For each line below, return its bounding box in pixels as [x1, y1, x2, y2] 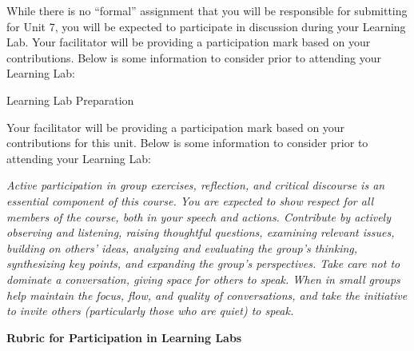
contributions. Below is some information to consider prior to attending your [6, 49, 381, 66]
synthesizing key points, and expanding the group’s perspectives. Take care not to [6, 255, 400, 272]
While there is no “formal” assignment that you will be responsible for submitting [6, 2, 408, 18]
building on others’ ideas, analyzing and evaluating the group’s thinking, [6, 239, 358, 256]
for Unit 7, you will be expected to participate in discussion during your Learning [6, 18, 406, 34]
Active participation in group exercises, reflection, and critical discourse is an [6, 177, 385, 193]
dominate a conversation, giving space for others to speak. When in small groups [6, 270, 400, 287]
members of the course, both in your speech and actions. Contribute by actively [6, 208, 391, 225]
